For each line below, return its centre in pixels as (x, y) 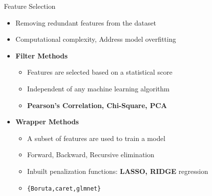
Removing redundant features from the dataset (86, 22)
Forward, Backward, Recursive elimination (91, 154)
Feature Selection (30, 6)
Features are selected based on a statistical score (100, 72)
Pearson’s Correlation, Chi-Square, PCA (97, 105)
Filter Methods (42, 55)
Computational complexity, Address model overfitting (96, 39)
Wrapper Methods (47, 122)
